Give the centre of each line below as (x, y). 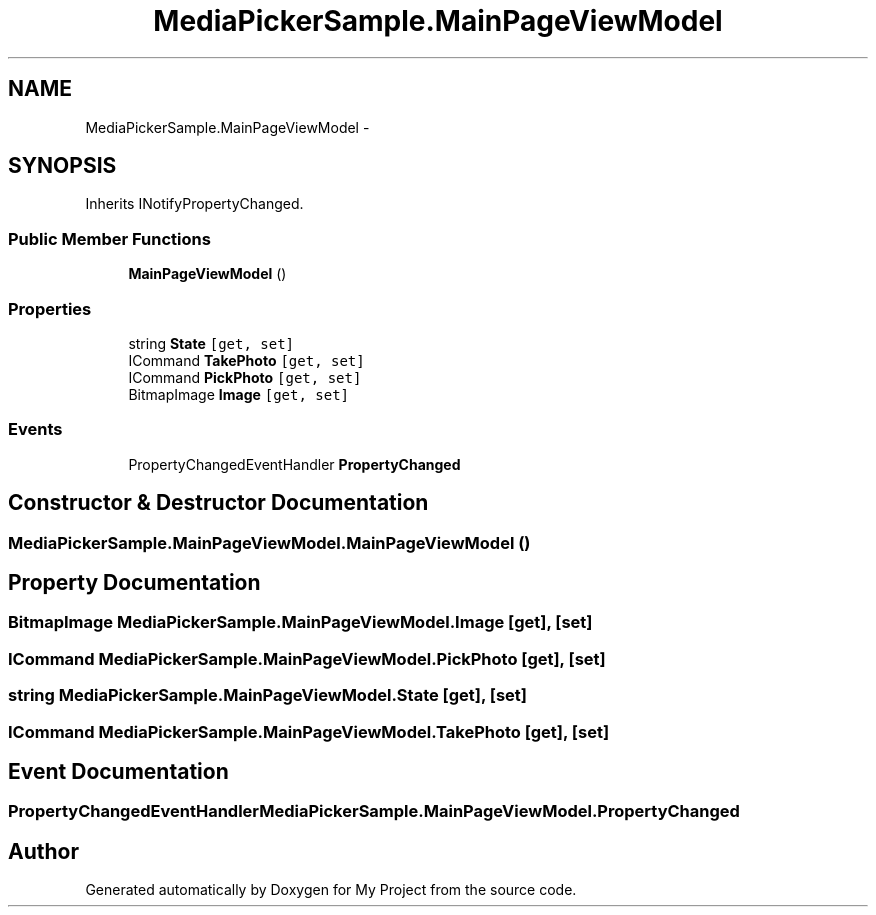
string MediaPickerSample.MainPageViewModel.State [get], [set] (267, 695)
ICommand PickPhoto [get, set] (245, 377)
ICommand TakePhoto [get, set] (246, 360)
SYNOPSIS (62, 166)
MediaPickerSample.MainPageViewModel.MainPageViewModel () (269, 542)
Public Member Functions (109, 238)
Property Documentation (134, 582)
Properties (50, 308)
